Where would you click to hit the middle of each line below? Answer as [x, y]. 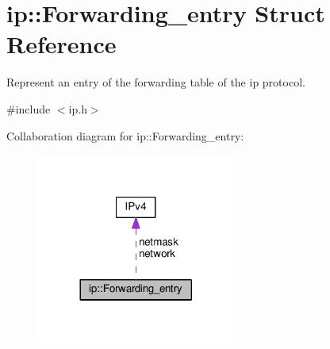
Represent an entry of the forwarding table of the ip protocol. [156, 82]
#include [29, 108]
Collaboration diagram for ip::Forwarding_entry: [125, 135]
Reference [61, 44]
